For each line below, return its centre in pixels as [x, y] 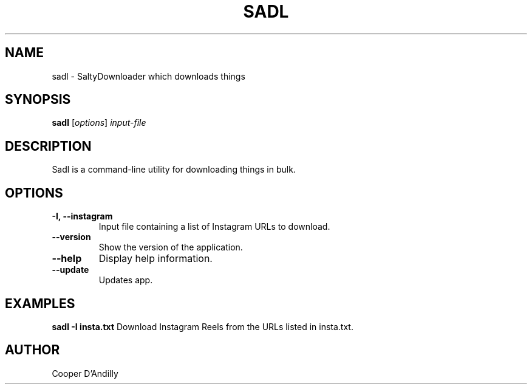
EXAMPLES [40, 303]
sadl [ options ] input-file [99, 123]
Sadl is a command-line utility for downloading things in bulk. [174, 170]
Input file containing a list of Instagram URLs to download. [214, 227]
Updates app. [126, 280]
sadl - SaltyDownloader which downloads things [148, 76]
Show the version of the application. [171, 247]
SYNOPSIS [38, 100]
